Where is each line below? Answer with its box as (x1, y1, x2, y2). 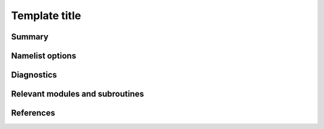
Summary (11, 32, 49, 42)
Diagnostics (11, 70, 57, 80)
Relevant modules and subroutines (11, 89, 144, 99)
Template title (11, 9, 81, 22)
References (11, 108, 55, 118)
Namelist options (11, 51, 76, 61)
